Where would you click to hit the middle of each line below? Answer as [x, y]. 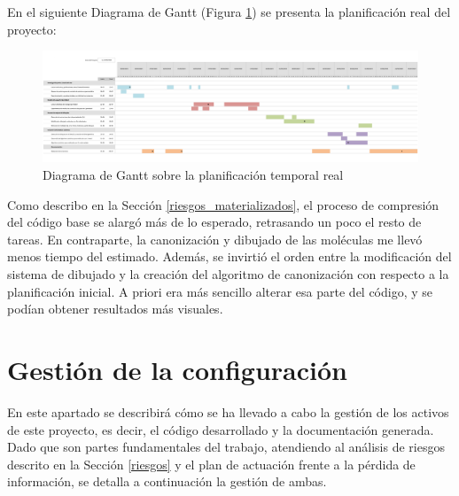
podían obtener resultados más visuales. [115, 309]
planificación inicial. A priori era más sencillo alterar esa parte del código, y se [220, 291]
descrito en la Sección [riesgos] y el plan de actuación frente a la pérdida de [211, 464]
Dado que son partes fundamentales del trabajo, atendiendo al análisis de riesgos [226, 447]
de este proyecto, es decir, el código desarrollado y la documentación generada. [221, 429]
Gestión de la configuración [177, 369]
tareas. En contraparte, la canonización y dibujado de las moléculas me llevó [215, 239]
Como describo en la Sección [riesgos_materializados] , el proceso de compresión [223, 204]
